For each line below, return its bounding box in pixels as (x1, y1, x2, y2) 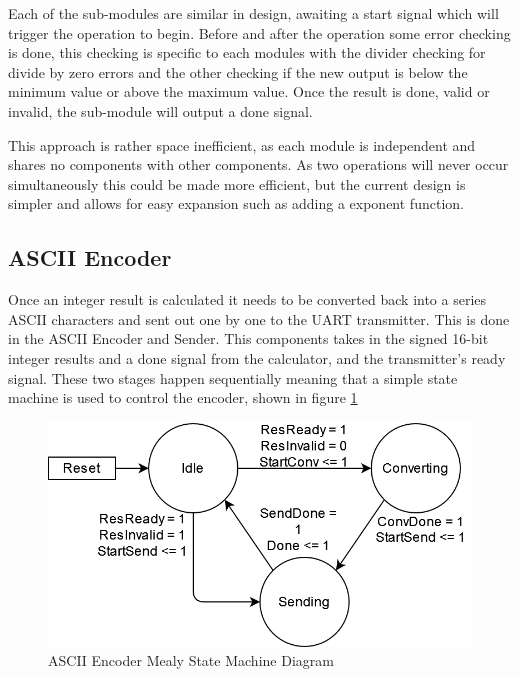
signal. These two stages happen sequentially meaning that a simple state (8, 367, 458, 388)
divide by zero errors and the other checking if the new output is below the (8, 61, 468, 82)
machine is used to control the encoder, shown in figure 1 (8, 387, 358, 408)
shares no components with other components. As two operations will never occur (8, 154, 509, 175)
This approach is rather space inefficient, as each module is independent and (8, 134, 476, 155)
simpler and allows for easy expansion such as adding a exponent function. (8, 193, 464, 214)
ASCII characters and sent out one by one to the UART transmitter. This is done (8, 308, 510, 329)
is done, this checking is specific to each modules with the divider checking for (8, 42, 486, 63)
